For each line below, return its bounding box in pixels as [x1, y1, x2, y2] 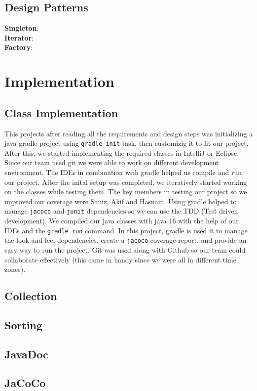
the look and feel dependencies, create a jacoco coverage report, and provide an [4, 235, 247, 245]
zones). [4, 264, 26, 274]
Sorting [4, 317, 43, 332]
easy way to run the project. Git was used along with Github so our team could [4, 244, 246, 255]
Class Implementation [4, 105, 118, 120]
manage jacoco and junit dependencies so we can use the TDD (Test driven [4, 206, 238, 216]
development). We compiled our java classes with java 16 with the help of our [4, 216, 239, 226]
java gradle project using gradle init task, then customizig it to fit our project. [4, 138, 249, 148]
